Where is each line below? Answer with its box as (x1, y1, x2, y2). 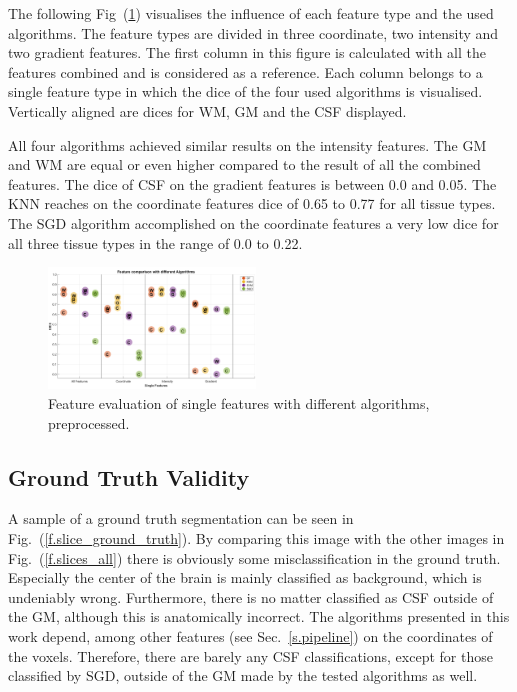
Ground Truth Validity (8, 461, 250, 492)
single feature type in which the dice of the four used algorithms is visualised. (8, 81, 483, 102)
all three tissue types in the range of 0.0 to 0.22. (8, 232, 303, 253)
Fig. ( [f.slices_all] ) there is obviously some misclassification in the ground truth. (8, 547, 501, 568)
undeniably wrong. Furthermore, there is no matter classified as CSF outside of (8, 586, 494, 607)
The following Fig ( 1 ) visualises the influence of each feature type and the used (8, 3, 494, 23)
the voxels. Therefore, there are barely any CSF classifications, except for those (8, 645, 493, 666)
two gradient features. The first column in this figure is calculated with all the (8, 42, 487, 63)
